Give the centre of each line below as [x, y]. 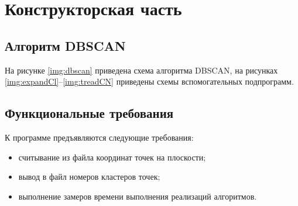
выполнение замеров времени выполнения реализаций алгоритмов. [138, 196]
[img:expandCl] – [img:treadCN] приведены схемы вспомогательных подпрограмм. [149, 81]
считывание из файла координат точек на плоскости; [112, 157]
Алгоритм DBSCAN [65, 45]
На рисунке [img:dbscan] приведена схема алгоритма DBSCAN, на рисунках [141, 70]
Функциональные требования [89, 113]
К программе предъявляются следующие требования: [99, 137]
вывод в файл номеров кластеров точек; [89, 177]
